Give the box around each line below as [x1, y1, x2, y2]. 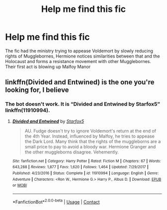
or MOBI [12, 183, 27, 188]
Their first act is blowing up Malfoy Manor [5, 64, 91, 70]
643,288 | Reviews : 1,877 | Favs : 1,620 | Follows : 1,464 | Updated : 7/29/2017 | [12, 165, 149, 170]
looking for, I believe [5, 86, 69, 94]
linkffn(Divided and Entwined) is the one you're [5, 78, 155, 86]
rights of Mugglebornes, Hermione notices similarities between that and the [5, 53, 160, 59]
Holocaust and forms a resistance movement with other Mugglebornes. [5, 58, 152, 64]
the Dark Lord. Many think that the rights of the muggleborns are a [24, 138, 161, 144]
